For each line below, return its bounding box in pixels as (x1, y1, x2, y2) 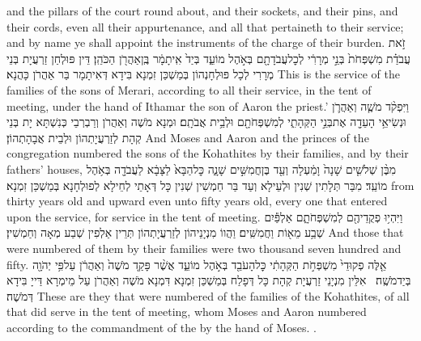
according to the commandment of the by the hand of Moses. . (6, 318, 317, 335)
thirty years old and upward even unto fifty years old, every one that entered (6, 192, 388, 209)
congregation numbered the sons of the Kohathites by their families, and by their (6, 145, 409, 162)
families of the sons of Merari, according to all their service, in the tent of (6, 81, 372, 98)
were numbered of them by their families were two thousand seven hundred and (6, 239, 402, 256)
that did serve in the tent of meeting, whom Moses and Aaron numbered (6, 303, 367, 320)
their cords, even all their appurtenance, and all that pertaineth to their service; (6, 18, 404, 35)
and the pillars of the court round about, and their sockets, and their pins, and (6, 2, 398, 19)
